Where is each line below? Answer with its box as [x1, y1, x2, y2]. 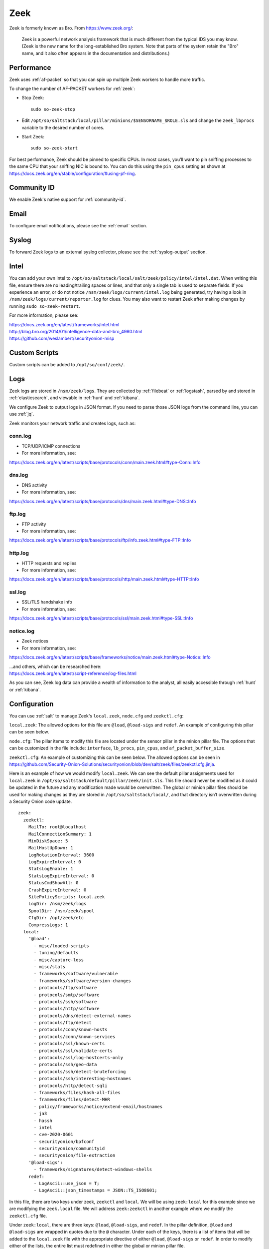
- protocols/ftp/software [33, 985, 97, 991]
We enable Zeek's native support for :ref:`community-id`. [9, 196, 127, 202]
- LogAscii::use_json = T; [33, 1181, 100, 1187]
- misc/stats [33, 964, 66, 969]
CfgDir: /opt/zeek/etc [28, 915, 84, 921]
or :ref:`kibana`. [9, 686, 41, 692]
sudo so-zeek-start [30, 145, 78, 151]
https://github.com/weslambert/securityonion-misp [9, 335, 115, 342]
